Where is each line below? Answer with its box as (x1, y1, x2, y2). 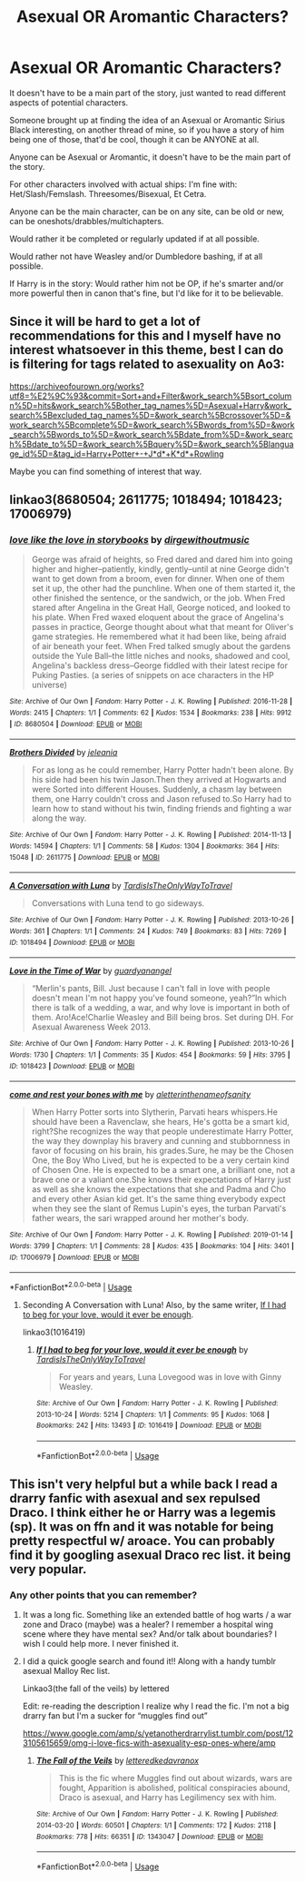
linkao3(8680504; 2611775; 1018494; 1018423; (9, 492, 283, 507)
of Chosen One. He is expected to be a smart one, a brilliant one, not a (31, 1165, 296, 1176)
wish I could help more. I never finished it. (22, 1639, 180, 1650)
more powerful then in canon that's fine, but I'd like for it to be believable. (9, 288, 284, 299)
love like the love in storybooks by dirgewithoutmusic (9, 534, 250, 547)
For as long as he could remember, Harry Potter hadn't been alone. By (31, 764, 294, 775)
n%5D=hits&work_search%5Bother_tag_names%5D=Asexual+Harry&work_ (9, 399, 292, 410)
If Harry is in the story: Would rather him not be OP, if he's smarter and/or (9, 278, 284, 289)
